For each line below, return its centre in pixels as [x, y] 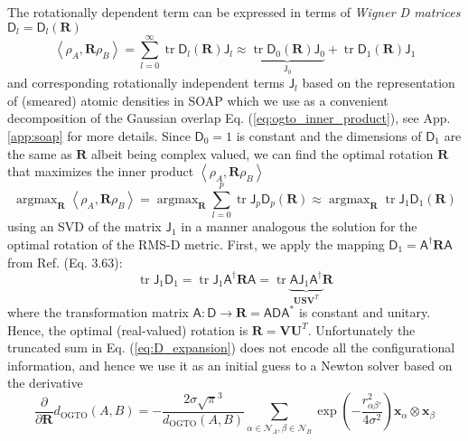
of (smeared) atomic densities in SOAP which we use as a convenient [198, 100]
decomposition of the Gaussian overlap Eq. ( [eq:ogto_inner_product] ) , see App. [229, 118]
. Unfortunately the [361, 329]
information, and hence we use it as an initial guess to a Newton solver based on [230, 365]
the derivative [45, 383]
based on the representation [379, 83]
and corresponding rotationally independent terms [146, 83]
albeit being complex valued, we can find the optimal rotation [262, 153]
